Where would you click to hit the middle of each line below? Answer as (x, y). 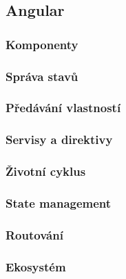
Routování (34, 234)
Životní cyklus (46, 171)
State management (59, 202)
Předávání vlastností (63, 108)
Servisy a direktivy (59, 139)
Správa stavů (42, 76)
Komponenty (42, 44)
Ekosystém (36, 266)
